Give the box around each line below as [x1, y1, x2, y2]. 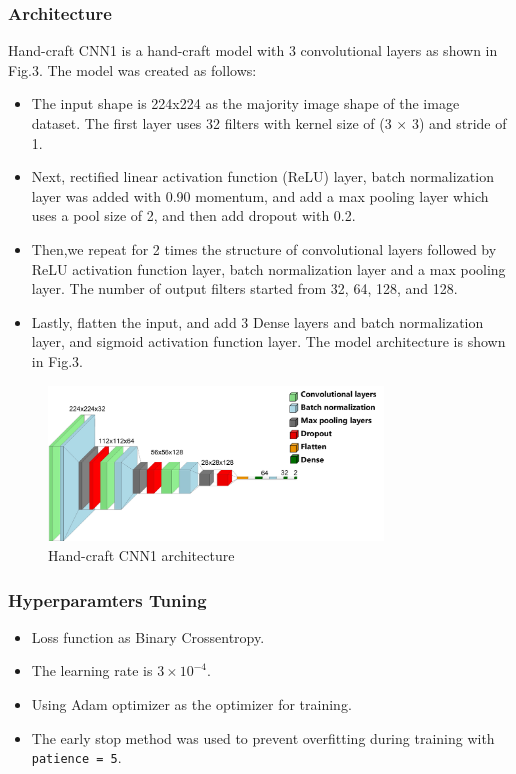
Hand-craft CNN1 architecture [48, 544, 235, 565]
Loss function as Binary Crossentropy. [31, 626, 265, 647]
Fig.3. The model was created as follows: [8, 59, 257, 80]
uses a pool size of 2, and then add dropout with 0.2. [31, 205, 356, 226]
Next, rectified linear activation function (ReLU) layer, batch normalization [31, 166, 494, 187]
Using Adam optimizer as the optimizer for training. [31, 693, 352, 714]
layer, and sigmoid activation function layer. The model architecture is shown [31, 331, 506, 352]
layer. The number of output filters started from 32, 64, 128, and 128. [31, 278, 458, 299]
